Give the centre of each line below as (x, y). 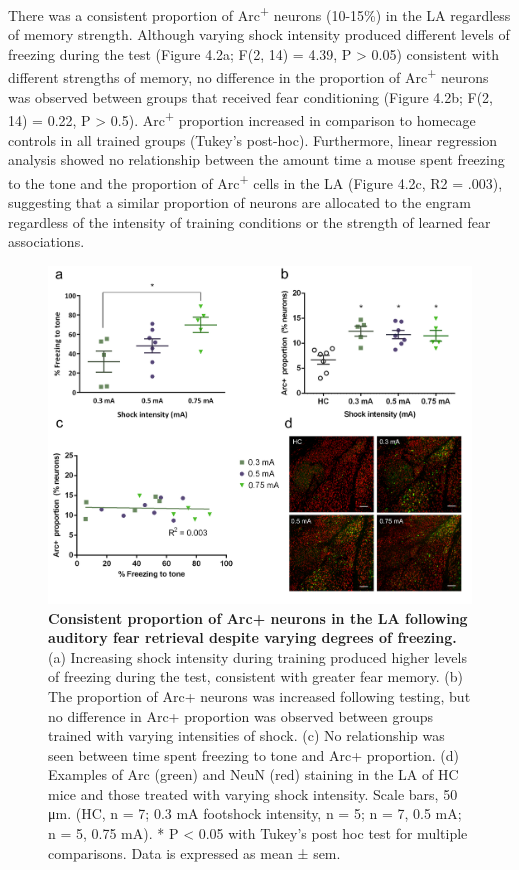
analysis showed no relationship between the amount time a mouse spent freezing (256, 159)
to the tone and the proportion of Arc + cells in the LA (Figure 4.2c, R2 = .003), (255, 181)
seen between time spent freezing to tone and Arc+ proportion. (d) (253, 754)
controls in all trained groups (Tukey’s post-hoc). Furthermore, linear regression (253, 139)
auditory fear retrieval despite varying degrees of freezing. (252, 637)
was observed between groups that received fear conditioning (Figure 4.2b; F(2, (250, 96)
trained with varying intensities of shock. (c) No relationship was (246, 735)
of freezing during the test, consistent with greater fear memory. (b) (256, 676)
